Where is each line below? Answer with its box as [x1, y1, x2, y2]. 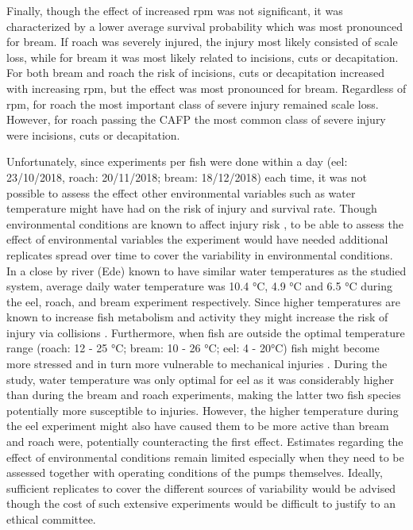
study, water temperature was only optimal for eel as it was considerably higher [6, 371, 394, 387]
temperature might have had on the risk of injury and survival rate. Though [6, 200, 377, 217]
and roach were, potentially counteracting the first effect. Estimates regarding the [6, 433, 403, 450]
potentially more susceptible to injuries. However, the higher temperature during [6, 401, 399, 418]
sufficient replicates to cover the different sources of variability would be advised [6, 479, 396, 496]
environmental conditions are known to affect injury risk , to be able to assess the [6, 215, 403, 232]
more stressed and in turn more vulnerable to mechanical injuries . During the [6, 355, 388, 372]
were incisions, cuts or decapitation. [6, 126, 180, 143]
